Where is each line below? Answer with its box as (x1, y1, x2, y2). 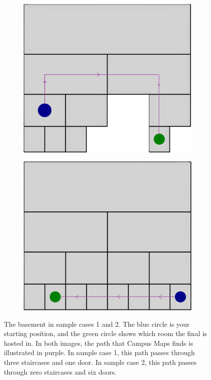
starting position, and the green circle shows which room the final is (4, 328, 207, 338)
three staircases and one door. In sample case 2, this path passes (4, 357, 197, 367)
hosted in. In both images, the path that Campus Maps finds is (4, 338, 193, 348)
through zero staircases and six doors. (4, 366, 117, 377)
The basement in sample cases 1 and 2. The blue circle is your (4, 318, 190, 329)
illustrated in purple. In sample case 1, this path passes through (4, 347, 195, 358)
